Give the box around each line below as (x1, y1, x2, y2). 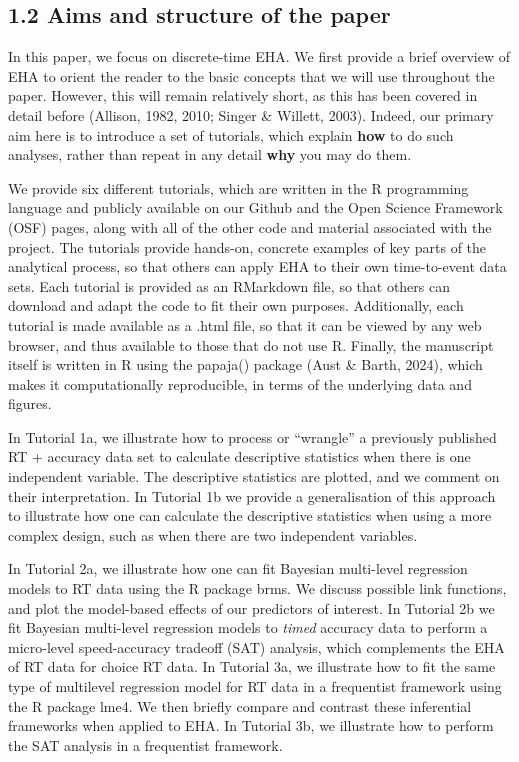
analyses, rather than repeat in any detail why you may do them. (8, 144, 412, 165)
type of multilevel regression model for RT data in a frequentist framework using (8, 676, 502, 697)
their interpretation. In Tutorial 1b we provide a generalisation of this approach (8, 485, 496, 506)
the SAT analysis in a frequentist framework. (8, 734, 283, 755)
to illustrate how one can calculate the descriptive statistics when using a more (8, 505, 492, 526)
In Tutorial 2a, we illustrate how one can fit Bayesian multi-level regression (8, 558, 468, 579)
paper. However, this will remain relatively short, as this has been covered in (8, 85, 478, 106)
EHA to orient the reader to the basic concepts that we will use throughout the (8, 65, 495, 86)
